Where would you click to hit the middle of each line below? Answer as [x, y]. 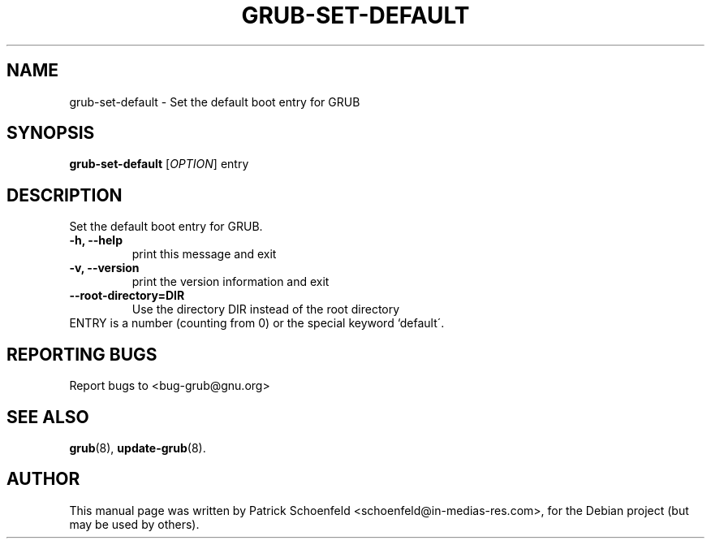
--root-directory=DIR [127, 296]
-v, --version [104, 268]
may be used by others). [134, 524]
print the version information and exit [231, 282]
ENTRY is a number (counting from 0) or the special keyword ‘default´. [257, 323]
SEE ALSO [48, 417]
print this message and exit [204, 254]
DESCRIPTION [65, 195]
